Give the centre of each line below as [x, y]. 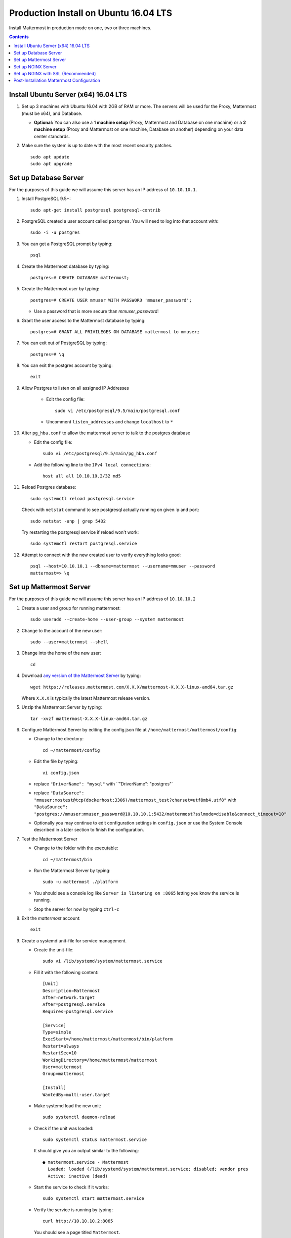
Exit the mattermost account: [51, 918]
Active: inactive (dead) [78, 1176]
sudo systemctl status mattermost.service [95, 1140]
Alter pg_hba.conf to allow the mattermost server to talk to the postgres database [106, 433]
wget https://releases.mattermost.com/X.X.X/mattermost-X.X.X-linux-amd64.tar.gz [132, 687]
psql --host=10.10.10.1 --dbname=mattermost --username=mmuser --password [123, 566]
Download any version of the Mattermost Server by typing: [81, 675]
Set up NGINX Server [35, 66]
